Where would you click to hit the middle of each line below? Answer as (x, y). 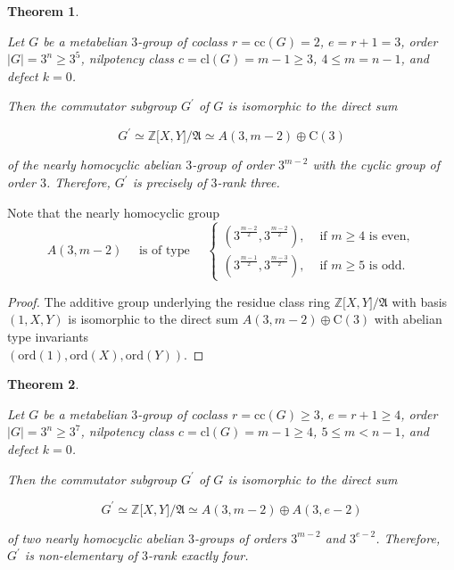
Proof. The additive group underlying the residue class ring (169, 301)
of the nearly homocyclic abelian (95, 165)
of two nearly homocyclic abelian (96, 537)
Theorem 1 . (43, 11)
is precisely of (169, 182)
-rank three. (248, 182)
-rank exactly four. (198, 555)
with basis (420, 301)
